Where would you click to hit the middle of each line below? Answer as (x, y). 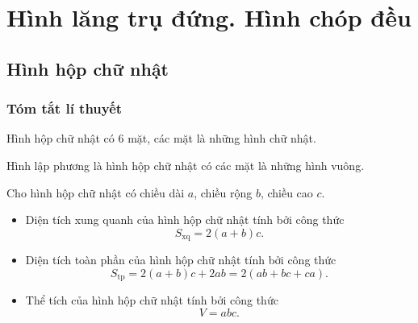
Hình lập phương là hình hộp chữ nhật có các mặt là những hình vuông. (186, 165)
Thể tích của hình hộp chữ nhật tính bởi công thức (152, 300)
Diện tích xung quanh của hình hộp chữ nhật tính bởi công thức (185, 219)
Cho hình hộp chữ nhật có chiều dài (96, 192)
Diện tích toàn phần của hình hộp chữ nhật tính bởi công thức (181, 260)
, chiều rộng (223, 192)
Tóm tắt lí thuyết (65, 108)
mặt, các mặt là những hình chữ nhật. (222, 138)
